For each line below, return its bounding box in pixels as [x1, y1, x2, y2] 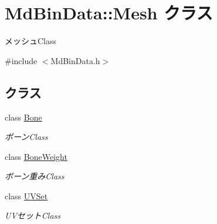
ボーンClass [5, 131, 48, 143]
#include [5, 54, 38, 66]
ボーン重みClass [5, 170, 65, 182]
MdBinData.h [50, 54, 100, 66]
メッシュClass [5, 35, 57, 47]
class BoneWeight [5, 150, 67, 162]
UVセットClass [5, 209, 61, 222]
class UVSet [5, 189, 48, 202]
